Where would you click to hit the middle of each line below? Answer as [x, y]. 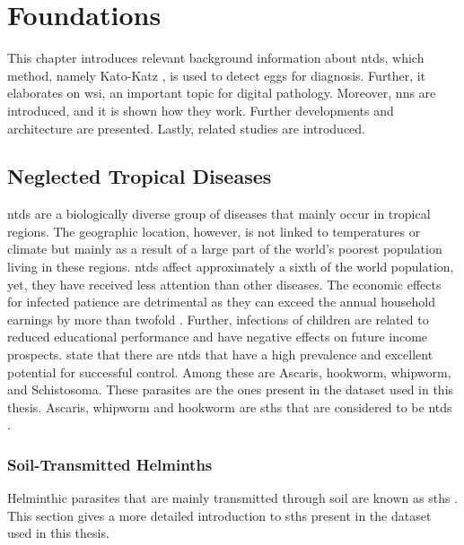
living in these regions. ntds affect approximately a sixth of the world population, [231, 267]
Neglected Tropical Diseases [140, 176]
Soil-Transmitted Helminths [110, 464]
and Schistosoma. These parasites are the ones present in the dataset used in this [231, 389]
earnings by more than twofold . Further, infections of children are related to [218, 319]
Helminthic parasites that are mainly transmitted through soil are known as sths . [233, 498]
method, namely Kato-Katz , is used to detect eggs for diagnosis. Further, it [217, 75]
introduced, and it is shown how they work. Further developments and [201, 110]
